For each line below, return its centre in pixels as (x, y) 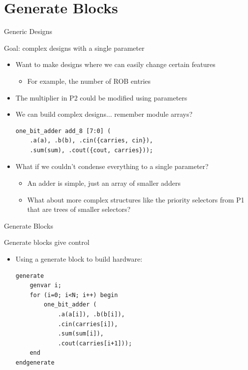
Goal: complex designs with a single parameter (74, 48)
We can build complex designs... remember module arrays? (104, 114)
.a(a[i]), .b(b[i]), (91, 314)
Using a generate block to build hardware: (79, 259)
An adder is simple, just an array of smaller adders (104, 183)
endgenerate (35, 362)
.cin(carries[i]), (88, 324)
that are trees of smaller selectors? (79, 209)
